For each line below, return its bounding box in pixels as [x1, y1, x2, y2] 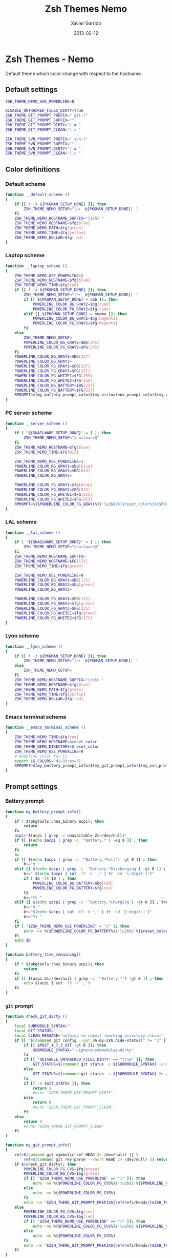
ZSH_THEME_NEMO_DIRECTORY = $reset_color [14, 744, 100, 749]
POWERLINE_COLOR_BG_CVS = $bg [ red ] [24, 1214, 95, 1220]
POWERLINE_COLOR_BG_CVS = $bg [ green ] [24, 1171, 100, 1176]
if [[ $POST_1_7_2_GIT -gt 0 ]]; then [24, 1042, 106, 1048]
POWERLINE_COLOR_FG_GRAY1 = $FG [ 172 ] [14, 596, 91, 602]
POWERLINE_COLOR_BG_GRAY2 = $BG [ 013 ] [14, 468, 91, 474]
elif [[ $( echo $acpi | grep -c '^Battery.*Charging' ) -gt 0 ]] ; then [14, 900, 170, 905]
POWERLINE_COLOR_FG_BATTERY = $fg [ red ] [32, 885, 114, 891]
